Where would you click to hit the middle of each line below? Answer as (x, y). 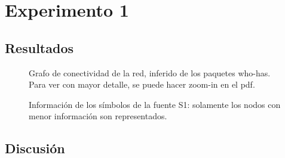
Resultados (39, 47)
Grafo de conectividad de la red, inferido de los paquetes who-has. (150, 72)
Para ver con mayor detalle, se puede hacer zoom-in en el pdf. (142, 84)
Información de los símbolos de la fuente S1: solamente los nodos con (155, 104)
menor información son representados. (98, 116)
